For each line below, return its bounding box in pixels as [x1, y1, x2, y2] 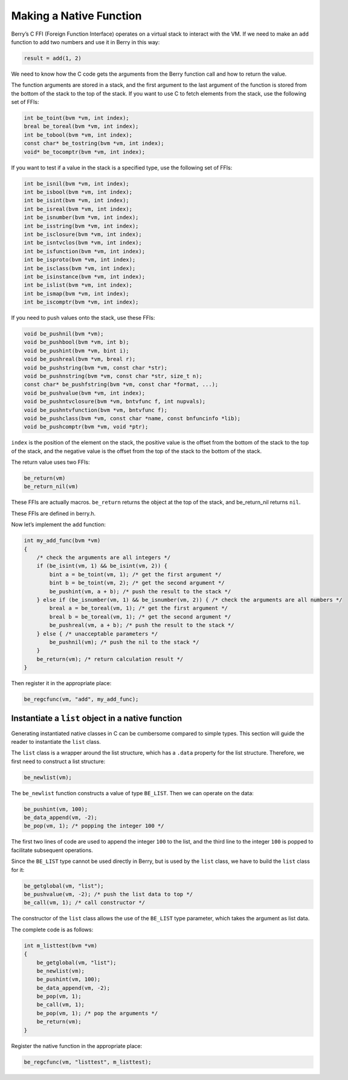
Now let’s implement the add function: [11, 521, 106, 529]
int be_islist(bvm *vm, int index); [24, 282, 133, 288]
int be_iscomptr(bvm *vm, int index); [24, 299, 139, 305]
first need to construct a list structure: [11, 758, 106, 765]
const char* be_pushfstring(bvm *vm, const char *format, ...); [24, 381, 219, 388]
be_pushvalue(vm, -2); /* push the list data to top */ [24, 891, 193, 897]
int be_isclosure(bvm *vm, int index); [24, 230, 142, 238]
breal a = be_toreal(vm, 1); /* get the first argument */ [49, 605, 228, 612]
